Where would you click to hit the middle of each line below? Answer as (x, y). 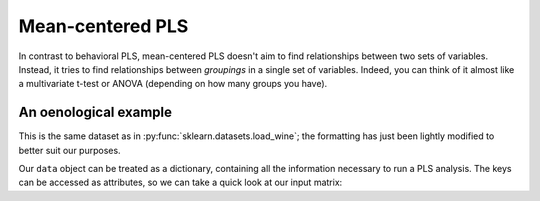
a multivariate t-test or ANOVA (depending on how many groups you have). (173, 84)
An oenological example (95, 112)
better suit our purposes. (69, 150)
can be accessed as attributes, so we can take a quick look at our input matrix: (180, 182)
